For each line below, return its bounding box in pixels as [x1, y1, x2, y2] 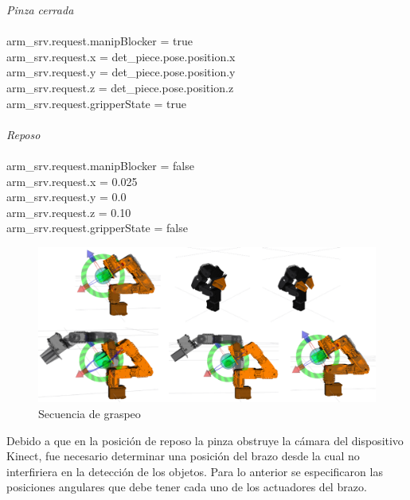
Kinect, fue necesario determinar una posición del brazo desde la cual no [6, 448, 360, 464]
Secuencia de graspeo [38, 405, 141, 421]
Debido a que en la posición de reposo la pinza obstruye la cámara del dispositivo [6, 432, 404, 448]
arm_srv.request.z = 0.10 [6, 203, 131, 220]
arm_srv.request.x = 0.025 [6, 172, 138, 189]
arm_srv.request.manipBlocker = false [6, 157, 194, 173]
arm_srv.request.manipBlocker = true [6, 33, 193, 49]
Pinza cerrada [6, 2, 74, 17]
